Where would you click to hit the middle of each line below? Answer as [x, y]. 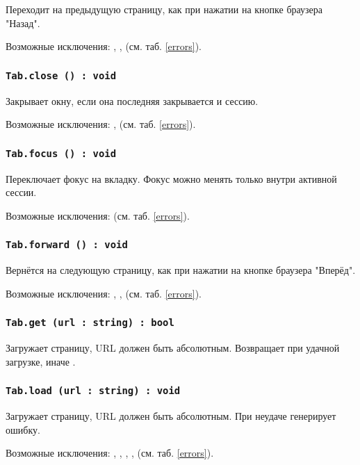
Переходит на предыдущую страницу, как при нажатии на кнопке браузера [164, 9]
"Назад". [23, 23]
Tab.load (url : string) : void [93, 391]
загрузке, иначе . [41, 361]
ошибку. [23, 429]
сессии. [21, 192]
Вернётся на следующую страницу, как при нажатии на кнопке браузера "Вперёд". [181, 270]
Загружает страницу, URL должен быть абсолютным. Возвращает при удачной [173, 348]
